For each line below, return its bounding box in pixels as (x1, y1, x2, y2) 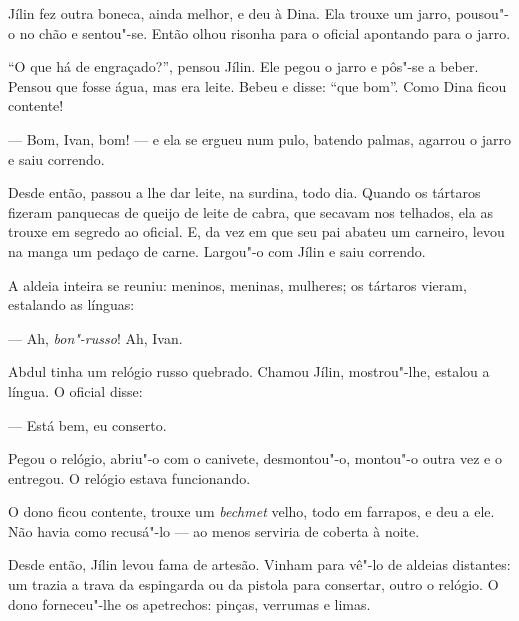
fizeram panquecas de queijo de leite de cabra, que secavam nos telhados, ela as (8, 201, 493, 222)
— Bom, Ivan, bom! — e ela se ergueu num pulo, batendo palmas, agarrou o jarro (8, 128, 511, 149)
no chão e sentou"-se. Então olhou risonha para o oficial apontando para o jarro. (19, 22, 511, 43)
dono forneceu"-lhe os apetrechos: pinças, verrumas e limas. (8, 593, 371, 614)
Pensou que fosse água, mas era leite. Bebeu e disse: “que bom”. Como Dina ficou (8, 75, 507, 96)
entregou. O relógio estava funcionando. (8, 467, 251, 488)
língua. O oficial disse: (8, 380, 143, 401)
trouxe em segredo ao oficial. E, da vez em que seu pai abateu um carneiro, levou (8, 221, 505, 242)
